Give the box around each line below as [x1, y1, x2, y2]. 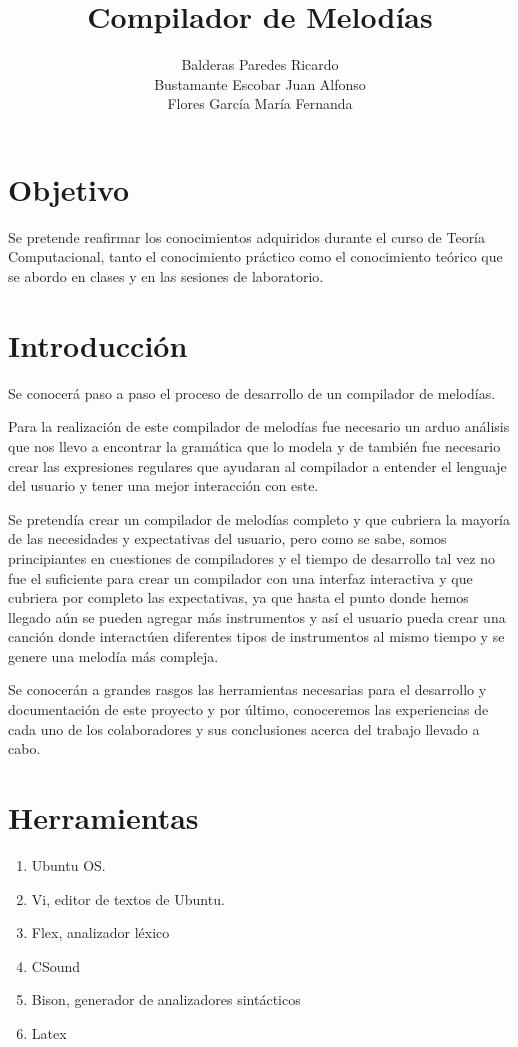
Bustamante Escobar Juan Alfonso [154, 73, 366, 94]
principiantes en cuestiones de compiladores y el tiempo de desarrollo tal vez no [8, 547, 496, 568]
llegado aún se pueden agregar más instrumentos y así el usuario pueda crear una [8, 606, 506, 627]
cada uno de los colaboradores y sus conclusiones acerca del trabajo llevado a [8, 718, 480, 739]
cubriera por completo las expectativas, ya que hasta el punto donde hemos [8, 587, 469, 608]
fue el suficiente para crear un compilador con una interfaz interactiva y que [8, 567, 473, 588]
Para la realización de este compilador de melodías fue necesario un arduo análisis [8, 416, 510, 437]
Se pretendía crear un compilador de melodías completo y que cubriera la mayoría [8, 508, 511, 529]
